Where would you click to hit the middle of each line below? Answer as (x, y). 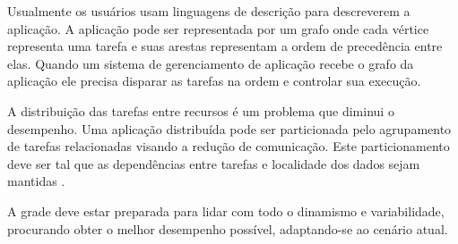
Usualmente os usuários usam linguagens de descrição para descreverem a (209, 11)
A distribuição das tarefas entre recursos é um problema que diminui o (201, 110)
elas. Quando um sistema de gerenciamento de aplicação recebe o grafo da (211, 63)
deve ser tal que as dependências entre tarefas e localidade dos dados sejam (214, 163)
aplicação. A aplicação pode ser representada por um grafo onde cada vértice (218, 28)
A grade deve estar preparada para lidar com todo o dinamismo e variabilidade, (226, 210)
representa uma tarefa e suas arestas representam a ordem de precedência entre (225, 46)
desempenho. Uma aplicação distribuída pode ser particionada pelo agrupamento (229, 128)
